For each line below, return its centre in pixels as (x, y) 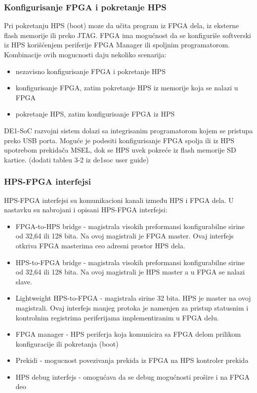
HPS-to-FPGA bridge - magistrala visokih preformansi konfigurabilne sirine (130, 262)
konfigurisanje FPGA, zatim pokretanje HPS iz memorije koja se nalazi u (127, 88)
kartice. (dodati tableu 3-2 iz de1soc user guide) (77, 159)
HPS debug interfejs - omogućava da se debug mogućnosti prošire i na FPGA (133, 376)
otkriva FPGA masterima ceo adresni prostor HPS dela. (100, 245)
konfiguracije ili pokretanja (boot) (67, 343)
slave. (24, 281)
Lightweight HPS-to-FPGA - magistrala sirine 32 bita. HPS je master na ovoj (133, 298)
